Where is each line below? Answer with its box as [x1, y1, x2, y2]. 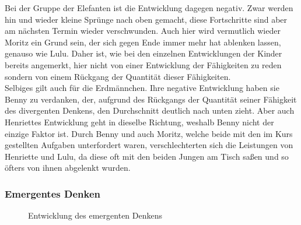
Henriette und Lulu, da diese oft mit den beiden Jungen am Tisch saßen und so [5, 150, 289, 162]
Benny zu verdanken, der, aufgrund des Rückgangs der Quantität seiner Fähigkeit [5, 93, 297, 105]
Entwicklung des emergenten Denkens [28, 209, 163, 222]
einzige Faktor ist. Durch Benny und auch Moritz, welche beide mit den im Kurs [5, 127, 293, 139]
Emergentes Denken [5, 186, 100, 201]
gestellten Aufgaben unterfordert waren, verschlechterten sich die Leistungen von [5, 139, 293, 151]
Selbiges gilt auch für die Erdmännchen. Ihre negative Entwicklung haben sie [5, 82, 279, 94]
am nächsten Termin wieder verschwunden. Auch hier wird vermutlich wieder [5, 24, 281, 37]
